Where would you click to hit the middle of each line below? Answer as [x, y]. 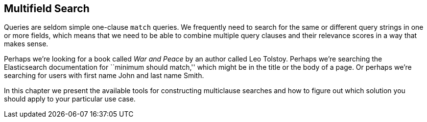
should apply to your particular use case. [70, 99]
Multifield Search [47, 9]
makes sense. [26, 44]
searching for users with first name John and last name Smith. [104, 76]
